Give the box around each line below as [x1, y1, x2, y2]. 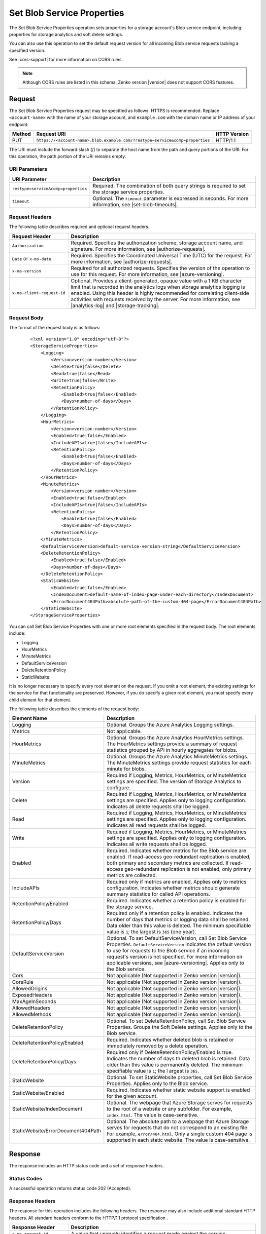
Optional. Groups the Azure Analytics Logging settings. [106, 721, 234, 728]
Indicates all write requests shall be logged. [106, 841, 207, 848]
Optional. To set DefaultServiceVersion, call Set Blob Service [106, 935, 247, 942]
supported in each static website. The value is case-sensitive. [106, 1137, 250, 1144]
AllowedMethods [12, 1011, 52, 1018]
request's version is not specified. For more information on [106, 953, 243, 960]
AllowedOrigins [12, 985, 48, 992]
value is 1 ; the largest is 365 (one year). [106, 928, 197, 935]
